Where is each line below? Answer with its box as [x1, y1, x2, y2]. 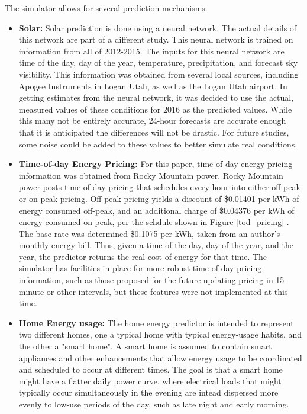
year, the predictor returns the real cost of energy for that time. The [18, 250, 267, 262]
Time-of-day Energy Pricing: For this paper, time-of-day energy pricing [18, 158, 293, 170]
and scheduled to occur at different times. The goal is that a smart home [18, 363, 283, 376]
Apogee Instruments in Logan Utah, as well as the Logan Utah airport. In [18, 79, 287, 92]
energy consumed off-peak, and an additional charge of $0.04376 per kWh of [18, 204, 295, 216]
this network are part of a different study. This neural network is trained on [18, 33, 293, 46]
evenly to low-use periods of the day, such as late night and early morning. [18, 398, 289, 410]
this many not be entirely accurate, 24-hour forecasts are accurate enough [18, 114, 286, 127]
